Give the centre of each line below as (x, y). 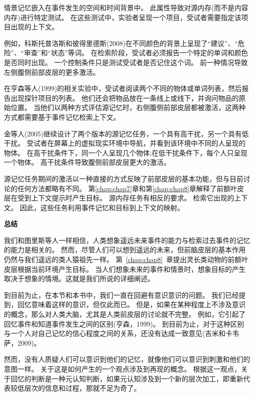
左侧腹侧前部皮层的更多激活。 (52, 72)
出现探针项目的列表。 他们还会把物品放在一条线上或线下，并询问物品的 (125, 98)
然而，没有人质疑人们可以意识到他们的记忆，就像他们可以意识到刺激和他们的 (127, 359)
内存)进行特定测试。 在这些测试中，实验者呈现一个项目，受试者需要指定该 (123, 17)
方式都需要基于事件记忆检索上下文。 (62, 117)
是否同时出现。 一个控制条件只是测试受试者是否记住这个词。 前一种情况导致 (126, 62)
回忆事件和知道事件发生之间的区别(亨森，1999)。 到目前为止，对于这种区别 (124, 323)
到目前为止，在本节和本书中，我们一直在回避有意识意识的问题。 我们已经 (121, 295)
